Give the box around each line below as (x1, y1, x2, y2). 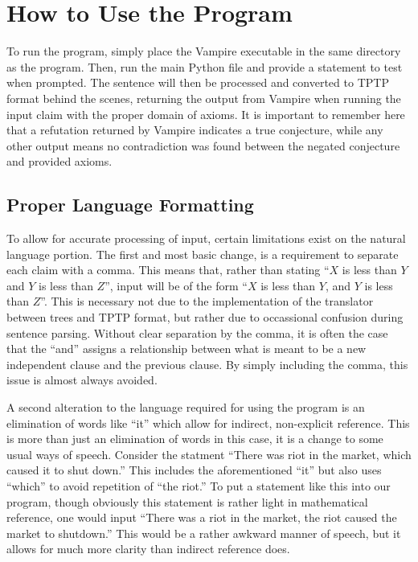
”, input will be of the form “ (104, 277, 248, 293)
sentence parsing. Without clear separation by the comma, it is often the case (6, 324, 388, 341)
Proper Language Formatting (6, 192, 254, 217)
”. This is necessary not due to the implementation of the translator (40, 293, 374, 310)
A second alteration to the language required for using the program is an (6, 399, 365, 416)
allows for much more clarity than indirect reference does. (6, 540, 290, 557)
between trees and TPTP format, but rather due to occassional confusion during (6, 309, 404, 326)
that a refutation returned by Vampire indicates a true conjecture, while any (6, 121, 383, 138)
